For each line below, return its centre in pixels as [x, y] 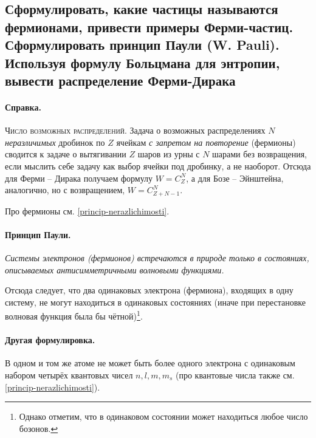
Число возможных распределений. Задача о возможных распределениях [135, 130]
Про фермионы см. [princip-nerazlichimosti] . [87, 210]
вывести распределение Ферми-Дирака [120, 80]
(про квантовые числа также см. [235, 375]
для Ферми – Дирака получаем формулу [79, 178]
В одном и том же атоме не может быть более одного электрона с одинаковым [150, 363]
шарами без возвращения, [259, 154]
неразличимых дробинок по [55, 142]
